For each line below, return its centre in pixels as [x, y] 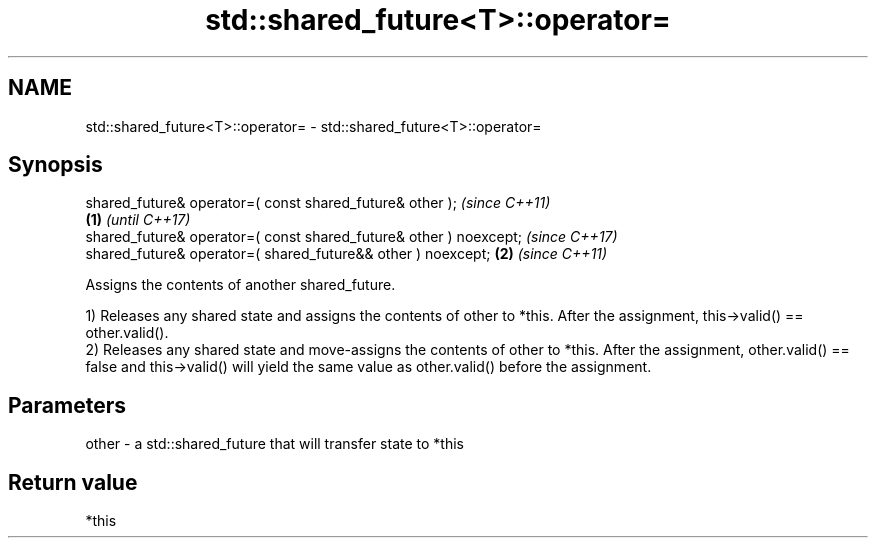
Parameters [67, 405]
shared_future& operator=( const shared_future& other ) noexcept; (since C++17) [351, 237]
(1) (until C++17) [138, 220]
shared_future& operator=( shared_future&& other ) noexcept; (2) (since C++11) [346, 254]
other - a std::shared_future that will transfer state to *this [274, 444]
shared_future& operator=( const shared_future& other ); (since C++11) [318, 203]
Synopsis [55, 165]
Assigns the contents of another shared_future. [240, 285]
